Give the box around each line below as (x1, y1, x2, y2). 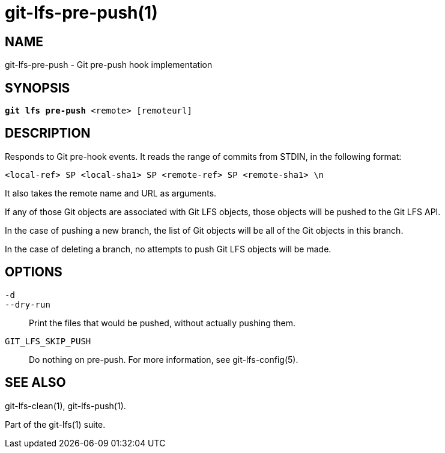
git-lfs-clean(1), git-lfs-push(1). (5, 400, 126, 411)
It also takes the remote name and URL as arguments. (5, 187, 217, 198)
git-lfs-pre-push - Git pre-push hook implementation (5, 59, 213, 70)
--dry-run (5, 299, 50, 309)
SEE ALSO (5, 375, 66, 391)
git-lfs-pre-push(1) (5, 2, 158, 23)
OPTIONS (5, 264, 62, 280)
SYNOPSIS (5, 80, 70, 96)
